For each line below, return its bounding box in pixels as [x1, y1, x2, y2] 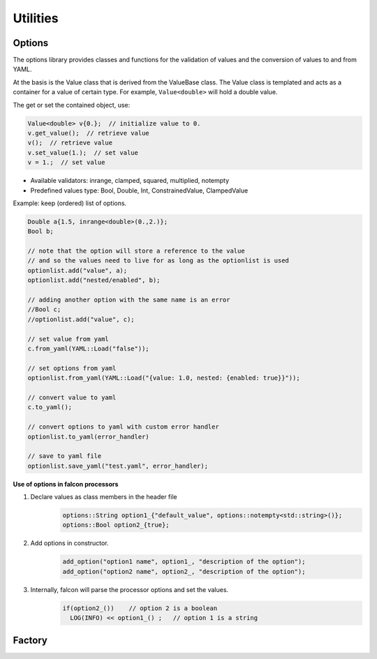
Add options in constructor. [30, 539, 109, 547]
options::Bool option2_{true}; [62, 521, 170, 529]
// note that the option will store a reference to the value [27, 247, 245, 255]
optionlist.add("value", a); [27, 266, 128, 274]
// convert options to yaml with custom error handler [27, 423, 219, 431]
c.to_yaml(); [27, 403, 73, 411]
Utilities [13, 10, 59, 26]
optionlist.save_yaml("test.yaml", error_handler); [27, 461, 209, 470]
